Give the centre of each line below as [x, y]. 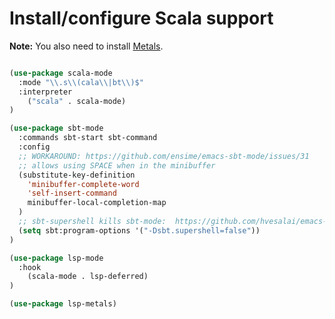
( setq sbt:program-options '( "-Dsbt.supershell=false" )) [139, 230]
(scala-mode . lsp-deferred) [88, 277]
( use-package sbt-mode [56, 128]
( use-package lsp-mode [56, 258]
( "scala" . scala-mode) [77, 101]
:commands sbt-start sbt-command [88, 138]
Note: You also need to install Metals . [86, 46]
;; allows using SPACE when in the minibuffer [117, 165]
